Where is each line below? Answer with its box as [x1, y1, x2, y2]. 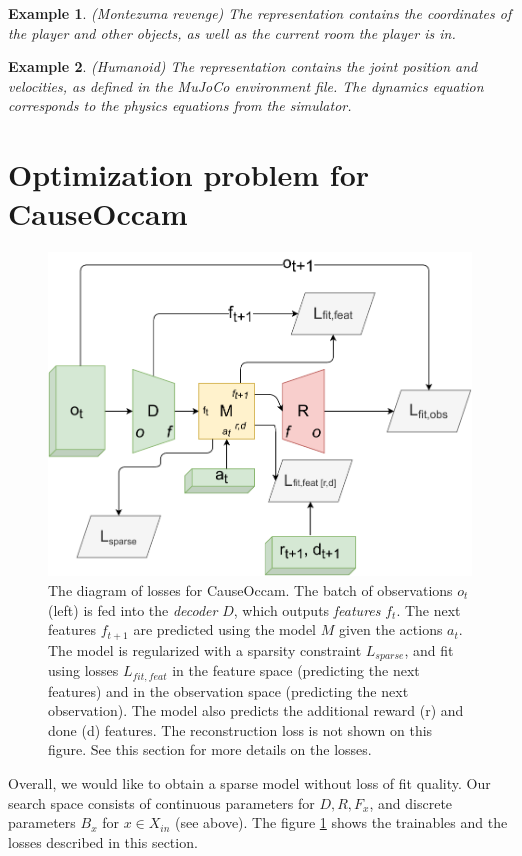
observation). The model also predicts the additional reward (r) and [48, 700, 464, 721]
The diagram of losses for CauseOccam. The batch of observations [48, 580, 453, 601]
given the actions [338, 619, 443, 640]
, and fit [404, 639, 454, 660]
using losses [48, 660, 119, 681]
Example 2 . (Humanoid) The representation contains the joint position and [8, 56, 478, 77]
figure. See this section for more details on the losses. [48, 739, 372, 760]
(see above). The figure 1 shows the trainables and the [175, 812, 508, 833]
